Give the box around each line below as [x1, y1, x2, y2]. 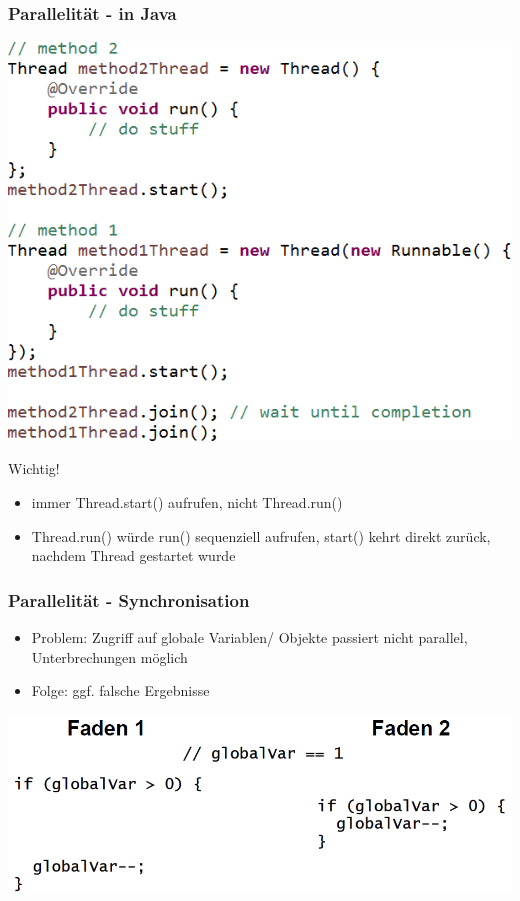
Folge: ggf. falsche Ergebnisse [31, 680, 210, 701]
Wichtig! [8, 458, 60, 479]
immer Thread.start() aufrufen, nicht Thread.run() [31, 492, 343, 513]
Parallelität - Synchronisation [8, 587, 250, 612]
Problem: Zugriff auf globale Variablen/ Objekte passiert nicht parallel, [31, 627, 468, 648]
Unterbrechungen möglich [31, 646, 188, 667]
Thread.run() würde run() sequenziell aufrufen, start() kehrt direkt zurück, [31, 525, 491, 546]
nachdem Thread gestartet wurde [31, 545, 236, 566]
